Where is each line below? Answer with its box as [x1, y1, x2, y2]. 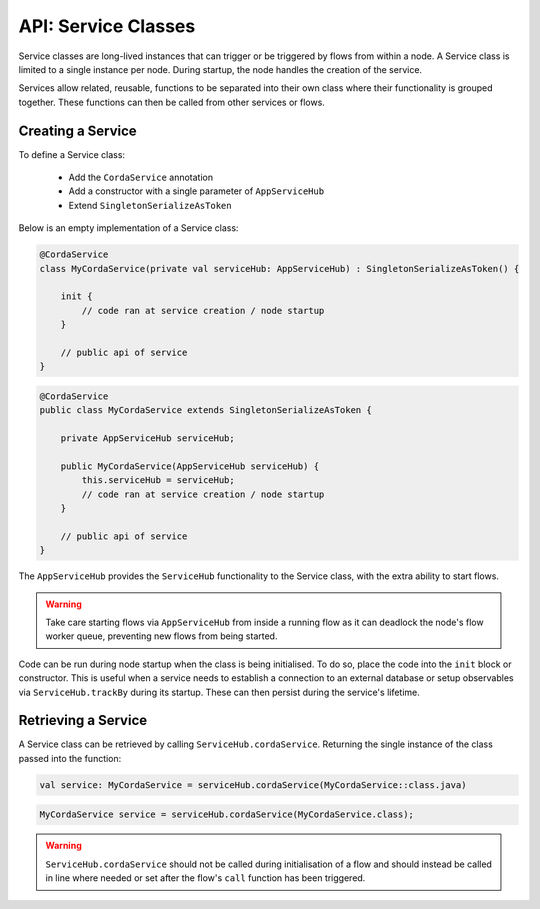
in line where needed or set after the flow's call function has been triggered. [45, 872, 366, 884]
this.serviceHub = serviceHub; [81, 475, 235, 486]
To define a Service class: [18, 148, 125, 160]
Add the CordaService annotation [68, 171, 214, 184]
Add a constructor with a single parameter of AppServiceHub [68, 185, 325, 197]
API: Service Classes [18, 15, 196, 37]
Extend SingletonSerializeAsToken [68, 199, 232, 211]
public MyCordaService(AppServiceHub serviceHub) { [60, 460, 320, 472]
